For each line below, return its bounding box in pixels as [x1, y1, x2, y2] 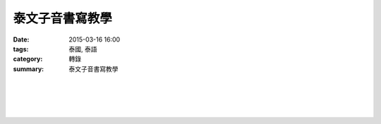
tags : [13, 44, 29, 53]
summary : [13, 64, 44, 73]
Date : [13, 35, 30, 44]
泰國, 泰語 [68, 44, 97, 53]
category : [13, 55, 43, 63]
